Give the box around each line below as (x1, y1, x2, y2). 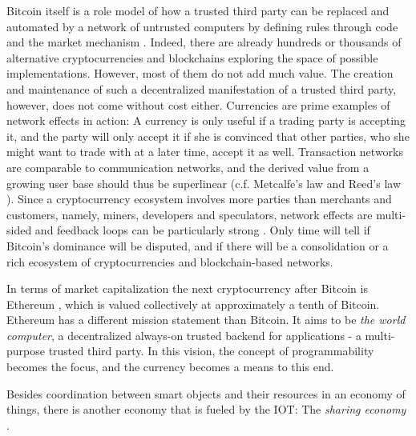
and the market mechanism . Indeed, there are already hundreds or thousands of (6, 34, 402, 50)
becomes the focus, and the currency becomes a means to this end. (6, 358, 334, 375)
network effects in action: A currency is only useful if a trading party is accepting (6, 112, 406, 129)
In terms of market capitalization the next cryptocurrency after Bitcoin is (6, 280, 368, 297)
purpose (6, 342, 45, 359)
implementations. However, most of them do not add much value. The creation (6, 65, 394, 82)
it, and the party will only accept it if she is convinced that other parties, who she (6, 127, 410, 144)
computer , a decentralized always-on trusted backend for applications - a (6, 326, 361, 343)
